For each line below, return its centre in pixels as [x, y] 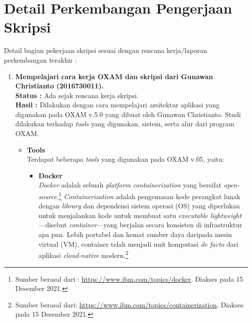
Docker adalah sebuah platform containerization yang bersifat [130, 185]
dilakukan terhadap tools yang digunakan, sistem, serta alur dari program [125, 124]
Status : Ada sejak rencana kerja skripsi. [77, 95]
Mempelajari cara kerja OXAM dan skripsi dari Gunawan [114, 76]
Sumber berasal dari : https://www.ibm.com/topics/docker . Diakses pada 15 [129, 279]
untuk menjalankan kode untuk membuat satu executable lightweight [140, 215]
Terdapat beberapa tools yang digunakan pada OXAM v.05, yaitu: [126, 159]
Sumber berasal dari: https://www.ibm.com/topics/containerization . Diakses [129, 304]
